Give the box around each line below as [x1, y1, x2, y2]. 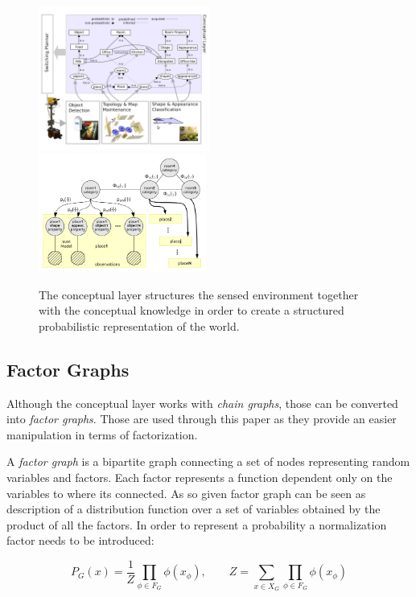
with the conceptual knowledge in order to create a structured [39, 302, 344, 319]
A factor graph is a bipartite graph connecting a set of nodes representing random [6, 453, 410, 470]
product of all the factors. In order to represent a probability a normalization [6, 516, 387, 533]
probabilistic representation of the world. [39, 317, 240, 334]
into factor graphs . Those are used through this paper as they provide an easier [6, 410, 397, 427]
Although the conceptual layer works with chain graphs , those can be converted [6, 394, 398, 411]
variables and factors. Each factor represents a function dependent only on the [6, 468, 393, 485]
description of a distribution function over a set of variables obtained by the [6, 500, 381, 517]
